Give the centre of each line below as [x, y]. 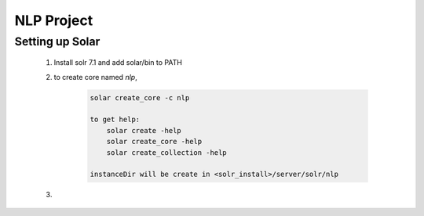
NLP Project [54, 20]
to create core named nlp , [95, 77]
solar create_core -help [154, 142]
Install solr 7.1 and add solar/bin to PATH [118, 63]
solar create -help [144, 130]
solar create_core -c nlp [140, 97]
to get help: [115, 120]
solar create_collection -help [166, 152]
